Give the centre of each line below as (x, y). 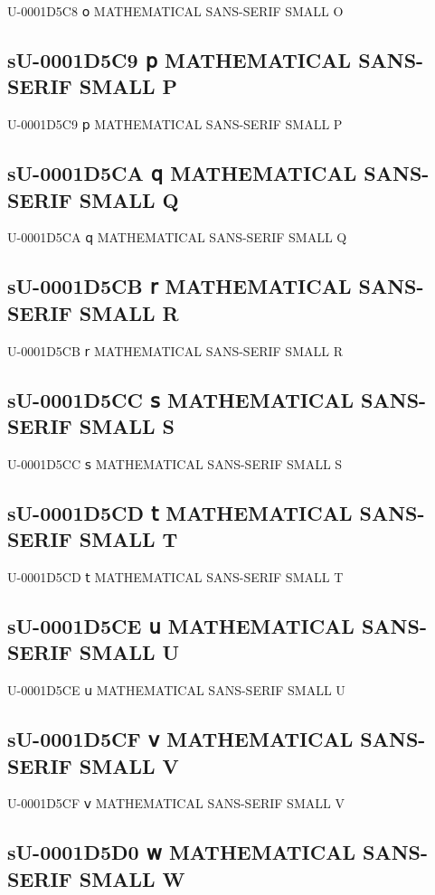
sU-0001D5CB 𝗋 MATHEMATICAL (180, 286)
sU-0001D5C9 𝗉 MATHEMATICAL (180, 59)
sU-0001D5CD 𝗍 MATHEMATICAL (180, 512)
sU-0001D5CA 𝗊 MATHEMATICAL (182, 173)
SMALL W (132, 878)
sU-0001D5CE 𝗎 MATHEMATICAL (181, 625)
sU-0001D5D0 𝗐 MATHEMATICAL (182, 852)
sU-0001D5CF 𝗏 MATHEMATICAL (180, 739)
